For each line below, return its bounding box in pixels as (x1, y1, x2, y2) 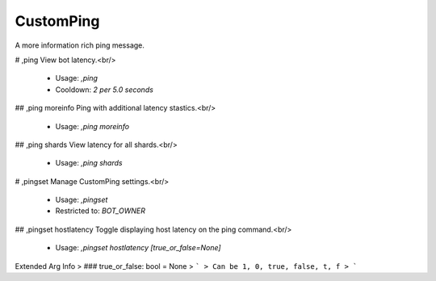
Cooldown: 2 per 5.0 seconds (55, 85, 153, 94)
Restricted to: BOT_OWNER (55, 206, 145, 216)
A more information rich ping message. (15, 40, 145, 50)
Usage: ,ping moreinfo (55, 121, 129, 131)
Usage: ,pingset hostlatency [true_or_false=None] (55, 243, 221, 253)
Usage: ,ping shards (55, 158, 123, 168)
